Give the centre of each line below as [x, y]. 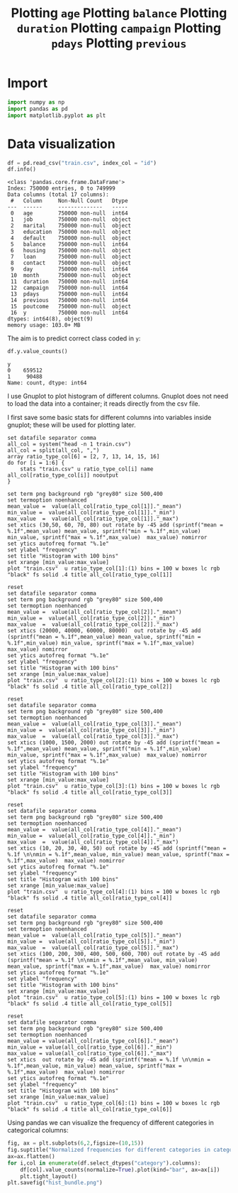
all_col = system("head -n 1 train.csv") [69, 444]
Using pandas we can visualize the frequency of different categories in [111, 1123]
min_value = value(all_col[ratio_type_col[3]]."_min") [91, 730]
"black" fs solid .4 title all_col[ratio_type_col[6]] [90, 1110]
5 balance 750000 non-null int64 [69, 244]
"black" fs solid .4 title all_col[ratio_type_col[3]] [90, 793]
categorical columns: [38, 1130]
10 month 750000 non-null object [71, 276]
